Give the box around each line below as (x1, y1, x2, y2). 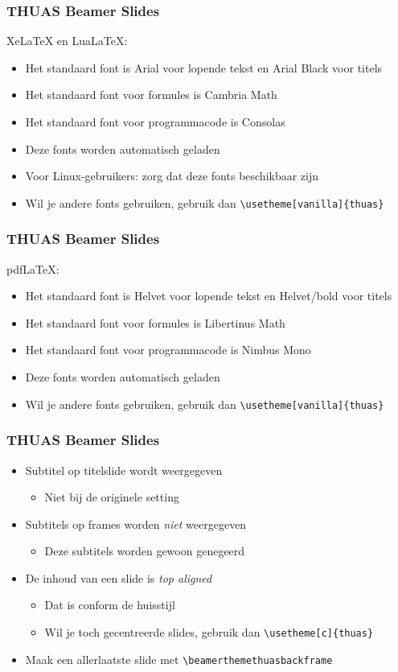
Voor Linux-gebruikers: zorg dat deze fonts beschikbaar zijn (25, 167, 319, 184)
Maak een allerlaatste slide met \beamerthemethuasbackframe (25, 650, 333, 667)
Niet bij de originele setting (44, 489, 179, 505)
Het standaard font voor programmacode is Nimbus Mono (25, 341, 311, 358)
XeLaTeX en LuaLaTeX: (6, 32, 128, 49)
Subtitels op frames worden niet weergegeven (25, 515, 247, 532)
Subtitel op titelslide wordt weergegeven (25, 461, 223, 478)
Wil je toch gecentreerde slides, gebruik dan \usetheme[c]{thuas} (44, 624, 374, 641)
